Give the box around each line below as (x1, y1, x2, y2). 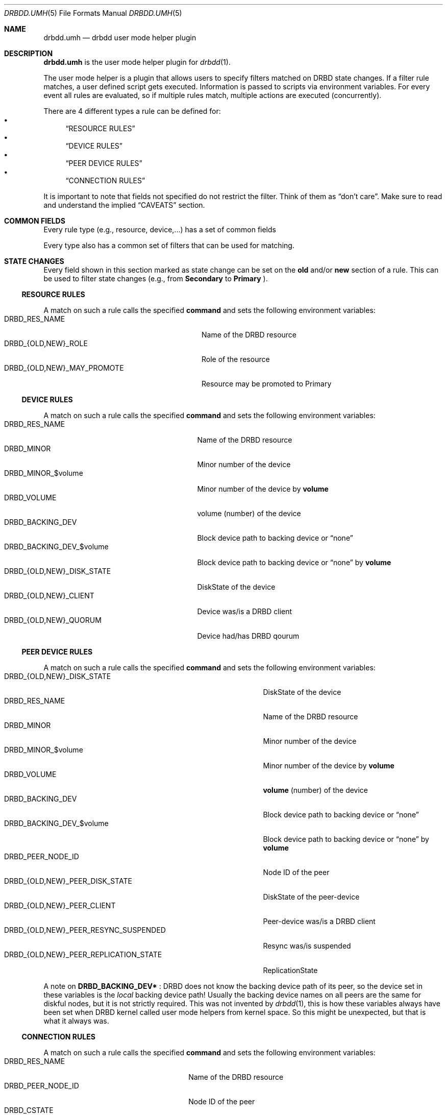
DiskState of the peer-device (263, 892, 360, 901)
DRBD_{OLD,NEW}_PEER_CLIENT (4, 901, 116, 910)
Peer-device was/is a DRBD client (263, 917, 376, 926)
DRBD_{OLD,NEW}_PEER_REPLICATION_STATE (4, 950, 162, 959)
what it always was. (43, 1016, 109, 1025)
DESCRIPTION (4, 49, 53, 58)
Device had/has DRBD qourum (197, 632, 300, 640)
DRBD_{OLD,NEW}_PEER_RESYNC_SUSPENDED (4, 926, 166, 934)
